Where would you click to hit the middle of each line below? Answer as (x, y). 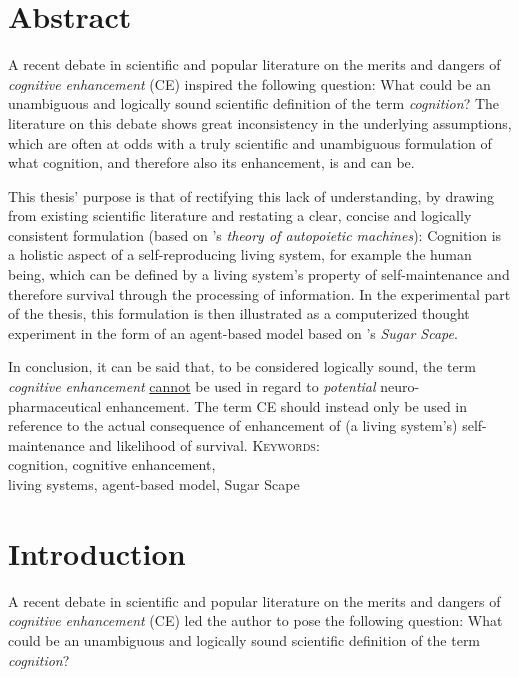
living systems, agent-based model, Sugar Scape (154, 484)
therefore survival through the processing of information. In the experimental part (259, 293)
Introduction (97, 552)
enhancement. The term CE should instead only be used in (287, 405)
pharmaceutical (55, 405)
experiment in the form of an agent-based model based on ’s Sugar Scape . (233, 332)
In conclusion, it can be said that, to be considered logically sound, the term (242, 366)
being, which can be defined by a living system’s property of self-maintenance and (259, 274)
